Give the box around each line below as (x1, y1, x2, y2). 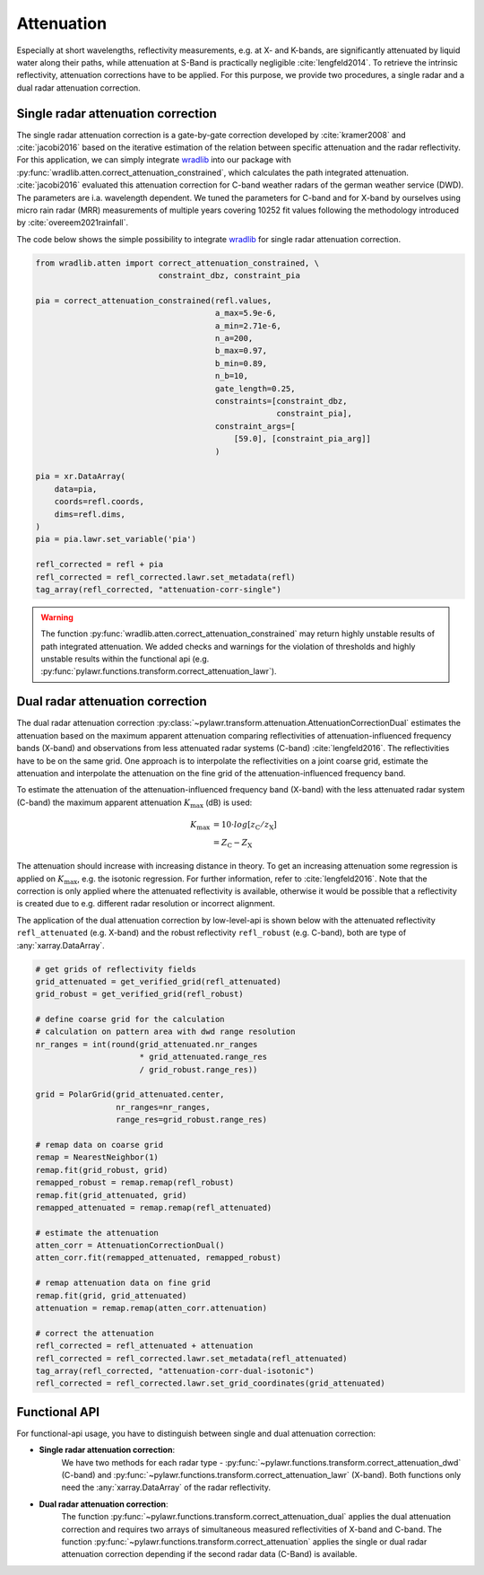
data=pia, (54, 484, 98, 494)
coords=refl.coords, (54, 496, 145, 507)
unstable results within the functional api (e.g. (40, 653, 210, 664)
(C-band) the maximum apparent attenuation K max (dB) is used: (16, 797, 253, 809)
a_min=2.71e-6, (214, 320, 281, 331)
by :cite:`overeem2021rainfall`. (16, 217, 129, 228)
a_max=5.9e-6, (214, 308, 277, 319)
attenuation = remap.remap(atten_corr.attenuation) (35, 1303, 268, 1314)
